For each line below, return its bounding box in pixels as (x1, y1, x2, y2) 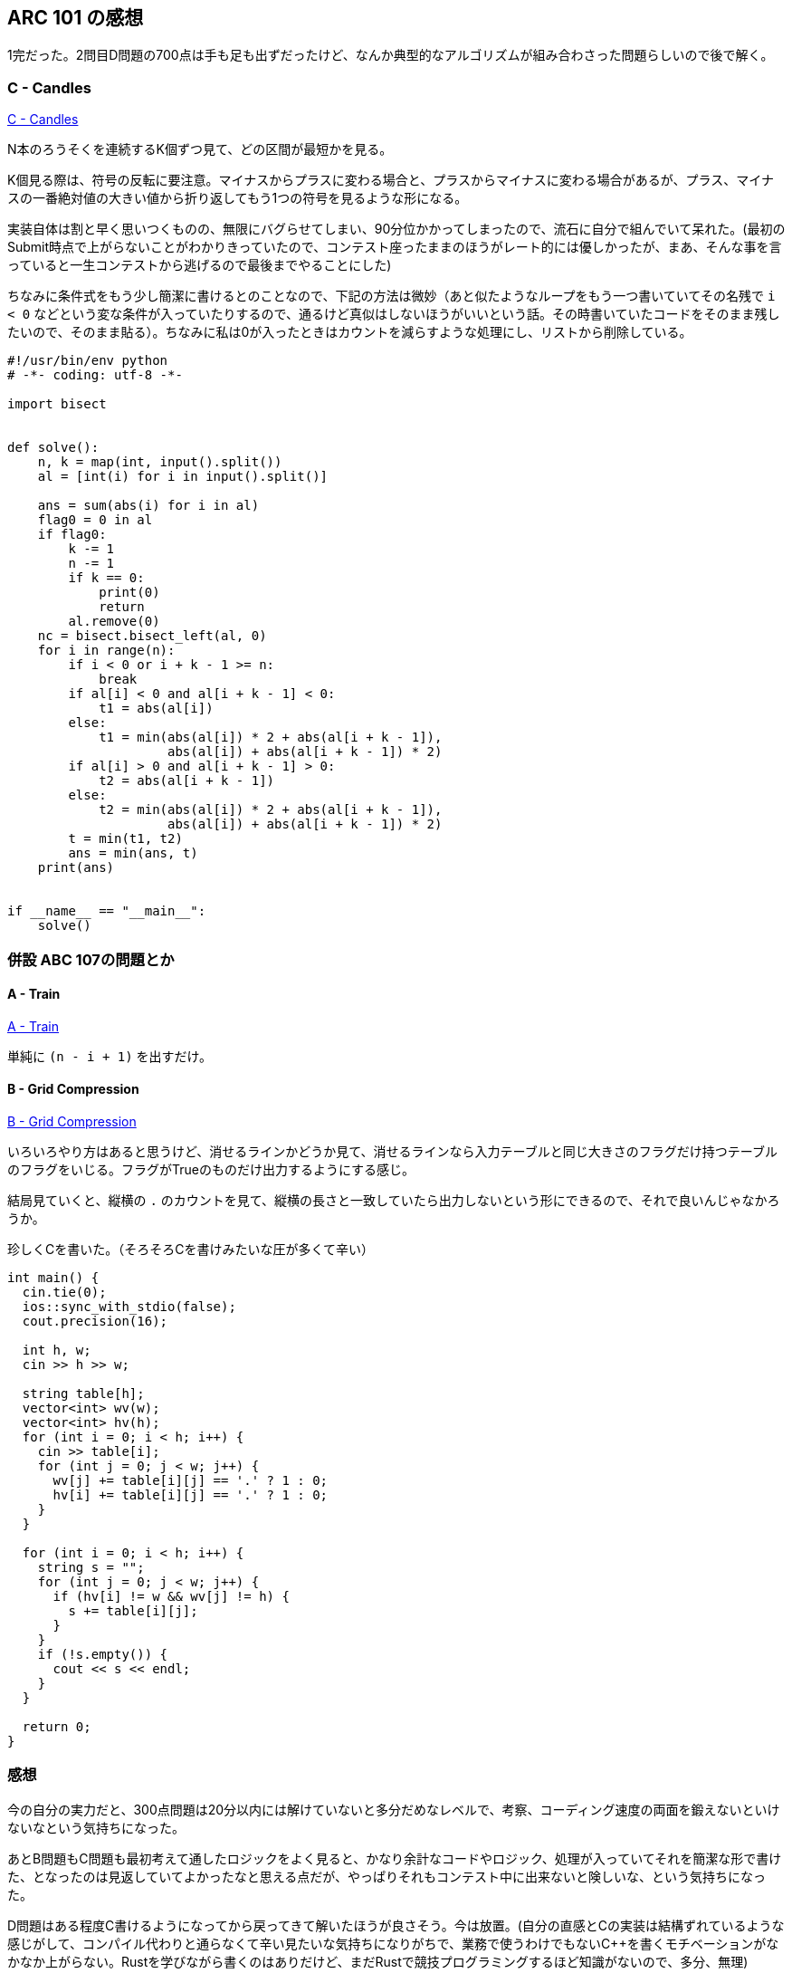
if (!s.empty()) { (37, 1646, 168, 1662)
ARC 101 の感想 (7, 6, 144, 29)
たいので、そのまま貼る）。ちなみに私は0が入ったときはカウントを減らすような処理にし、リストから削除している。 (7, 324, 692, 340)
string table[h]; (22, 1385, 145, 1401)
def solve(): (7, 440, 100, 455)
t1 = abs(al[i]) (99, 701, 214, 716)
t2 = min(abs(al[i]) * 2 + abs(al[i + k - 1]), (99, 802, 443, 818)
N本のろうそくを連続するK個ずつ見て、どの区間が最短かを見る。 (7, 141, 393, 158)
